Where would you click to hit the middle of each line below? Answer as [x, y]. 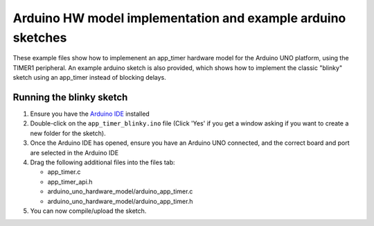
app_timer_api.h [70, 182]
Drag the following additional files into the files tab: [103, 162]
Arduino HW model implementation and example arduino [179, 18]
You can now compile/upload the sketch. [88, 211]
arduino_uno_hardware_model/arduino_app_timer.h [120, 201]
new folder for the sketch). [68, 133]
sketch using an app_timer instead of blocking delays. [89, 78]
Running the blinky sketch [70, 97]
